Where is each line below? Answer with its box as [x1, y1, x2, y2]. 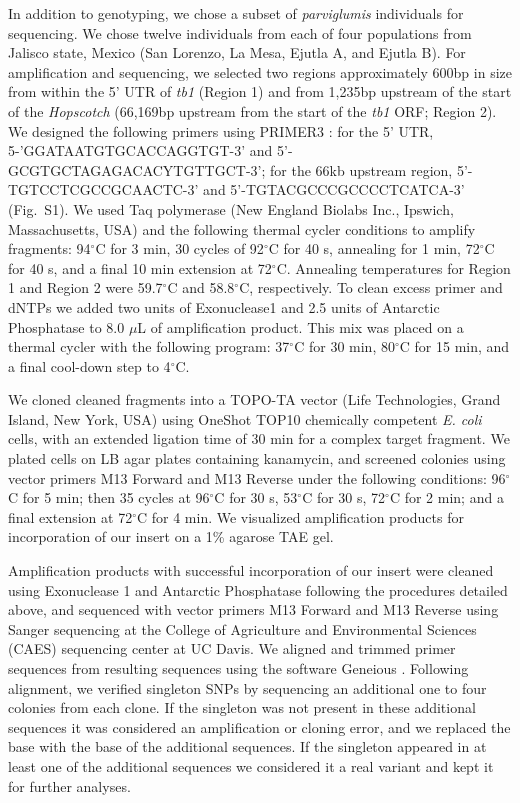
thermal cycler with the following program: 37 [8, 336, 290, 357]
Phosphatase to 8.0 [8, 316, 125, 337]
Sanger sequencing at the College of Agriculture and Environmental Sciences [8, 618, 477, 639]
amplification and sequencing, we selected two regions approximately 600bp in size [8, 61, 512, 82]
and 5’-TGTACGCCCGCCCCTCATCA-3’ [203, 179, 465, 200]
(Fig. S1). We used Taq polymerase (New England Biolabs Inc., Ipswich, [8, 198, 454, 219]
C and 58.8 [167, 277, 235, 298]
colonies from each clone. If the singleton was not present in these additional [8, 697, 476, 718]
